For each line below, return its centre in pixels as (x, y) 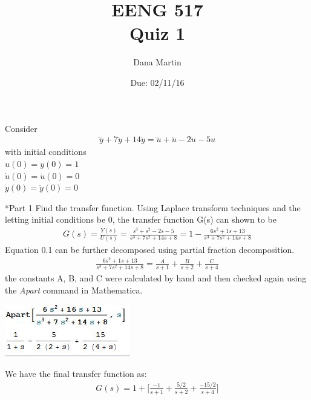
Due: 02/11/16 (157, 82)
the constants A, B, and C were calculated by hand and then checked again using (156, 278)
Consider (21, 128)
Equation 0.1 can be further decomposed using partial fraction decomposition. (150, 249)
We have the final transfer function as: (76, 373)
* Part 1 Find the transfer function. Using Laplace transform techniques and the (153, 207)
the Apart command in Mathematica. (74, 290)
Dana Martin (157, 62)
